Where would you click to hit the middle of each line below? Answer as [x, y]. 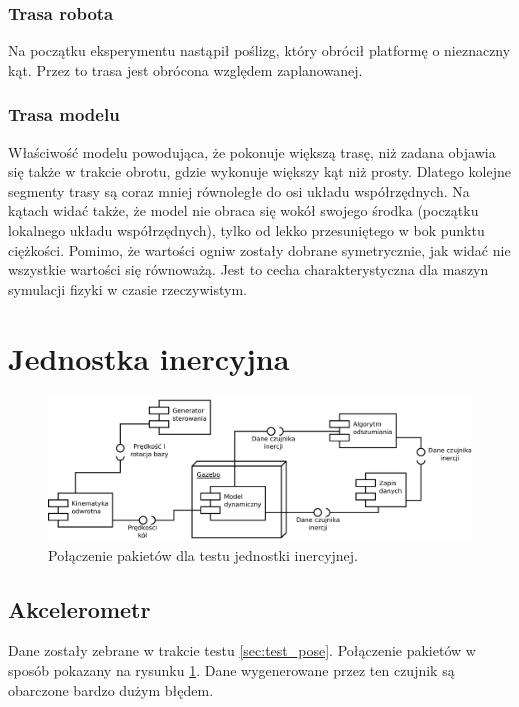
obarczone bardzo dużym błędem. [111, 689]
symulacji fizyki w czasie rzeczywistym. [127, 288]
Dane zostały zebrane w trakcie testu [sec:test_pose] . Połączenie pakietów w [242, 650]
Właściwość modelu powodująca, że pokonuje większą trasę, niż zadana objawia [252, 151]
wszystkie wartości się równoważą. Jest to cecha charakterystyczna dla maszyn [248, 269]
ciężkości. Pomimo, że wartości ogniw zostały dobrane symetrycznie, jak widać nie [259, 249]
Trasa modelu [64, 114]
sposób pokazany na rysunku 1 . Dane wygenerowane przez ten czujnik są [231, 669]
